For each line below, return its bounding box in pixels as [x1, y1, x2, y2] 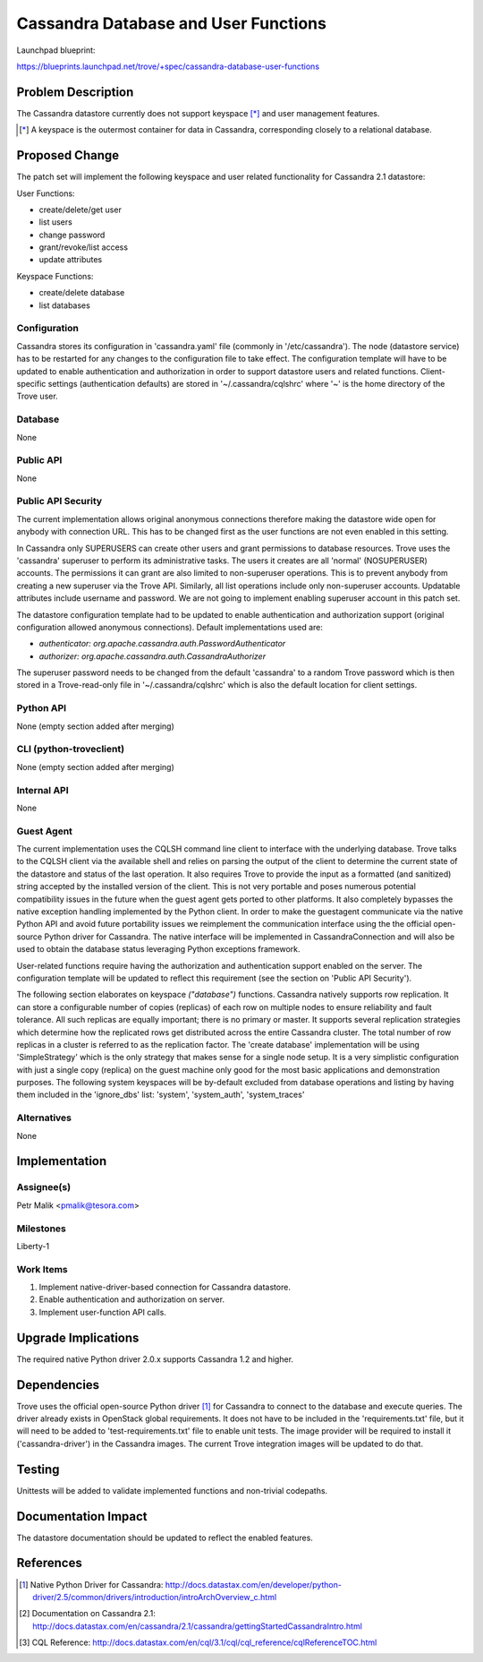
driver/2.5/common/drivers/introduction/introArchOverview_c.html [32, 1591, 277, 1602]
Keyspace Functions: [16, 270, 94, 281]
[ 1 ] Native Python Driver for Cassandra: [19, 1579, 164, 1589]
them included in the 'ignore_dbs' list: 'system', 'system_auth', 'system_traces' [16, 1089, 305, 1101]
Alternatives [16, 1111, 72, 1124]
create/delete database [38, 287, 125, 298]
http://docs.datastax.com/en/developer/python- [165, 1579, 342, 1589]
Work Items [16, 1263, 68, 1275]
